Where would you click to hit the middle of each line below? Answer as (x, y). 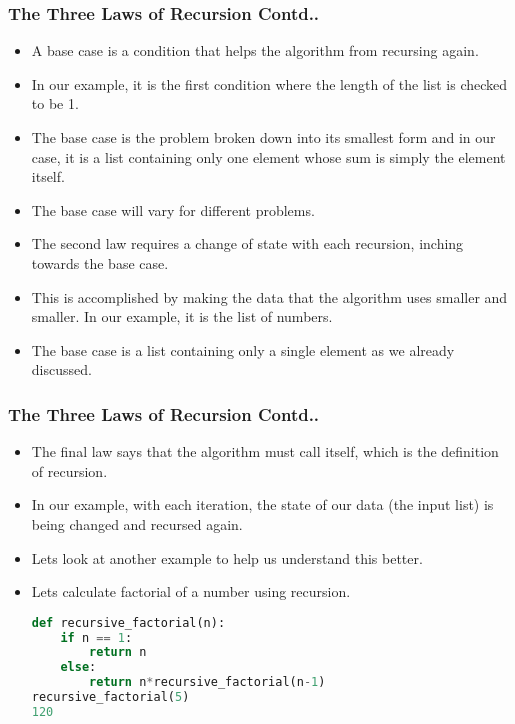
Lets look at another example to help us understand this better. (227, 557)
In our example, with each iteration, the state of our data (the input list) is (262, 504)
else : (78, 667)
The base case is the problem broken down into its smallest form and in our (263, 137)
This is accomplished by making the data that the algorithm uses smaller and (269, 296)
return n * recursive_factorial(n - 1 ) (207, 682)
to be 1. (55, 103)
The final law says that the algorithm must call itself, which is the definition (265, 451)
